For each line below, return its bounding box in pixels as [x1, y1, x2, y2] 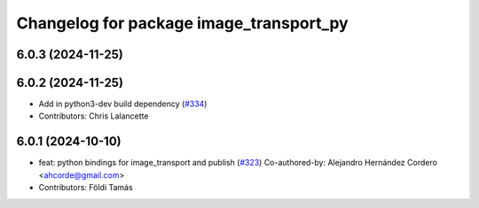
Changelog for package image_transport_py [16, 13, 349, 33]
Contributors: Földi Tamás [38, 182, 133, 193]
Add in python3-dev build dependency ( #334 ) [38, 98, 208, 110]
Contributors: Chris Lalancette [38, 111, 149, 121]
